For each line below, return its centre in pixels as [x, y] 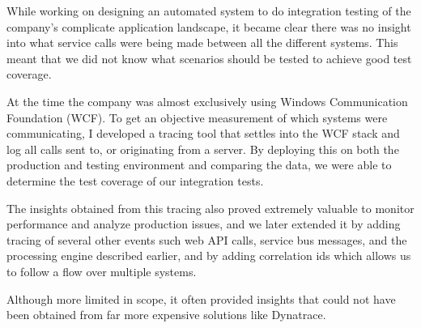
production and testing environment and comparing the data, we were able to [199, 165]
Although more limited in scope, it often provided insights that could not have [201, 298]
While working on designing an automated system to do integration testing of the [209, 11]
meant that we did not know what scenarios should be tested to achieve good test [209, 58]
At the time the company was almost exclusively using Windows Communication [207, 101]
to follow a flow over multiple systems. [102, 271]
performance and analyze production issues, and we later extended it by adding [204, 224]
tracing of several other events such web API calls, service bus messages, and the [207, 239]
